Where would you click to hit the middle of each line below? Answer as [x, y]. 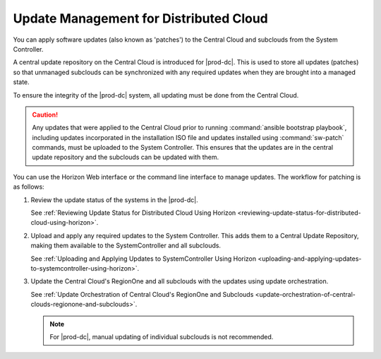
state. [21, 82]
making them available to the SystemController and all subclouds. [126, 246]
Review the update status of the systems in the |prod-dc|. [114, 200]
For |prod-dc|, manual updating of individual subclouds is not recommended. [162, 336]
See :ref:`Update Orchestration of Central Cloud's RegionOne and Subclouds [142, 294]
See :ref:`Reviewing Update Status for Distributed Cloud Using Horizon [133, 213]
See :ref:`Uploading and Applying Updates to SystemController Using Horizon [144, 259]
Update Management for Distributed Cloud [140, 18]
